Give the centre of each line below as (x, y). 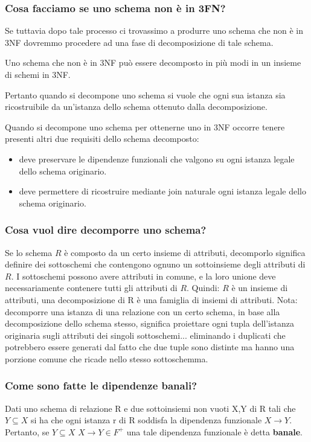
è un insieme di (260, 288)
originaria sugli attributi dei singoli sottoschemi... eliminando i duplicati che (145, 335)
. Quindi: (203, 288)
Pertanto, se (27, 431)
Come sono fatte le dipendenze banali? (101, 386)
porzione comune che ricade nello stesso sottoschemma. (107, 358)
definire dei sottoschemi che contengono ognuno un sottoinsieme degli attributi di (155, 264)
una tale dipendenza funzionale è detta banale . (214, 431)
